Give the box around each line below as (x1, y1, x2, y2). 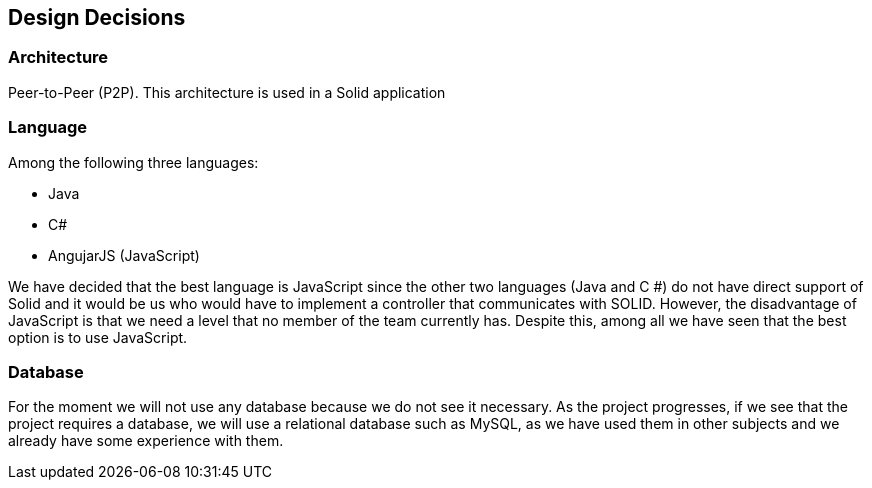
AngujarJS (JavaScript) (48, 246, 200, 264)
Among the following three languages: (8, 153, 259, 171)
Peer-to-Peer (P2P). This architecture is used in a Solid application (8, 83, 446, 101)
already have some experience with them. (8, 432, 284, 450)
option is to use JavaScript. (8, 328, 188, 346)
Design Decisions (8, 5, 186, 30)
